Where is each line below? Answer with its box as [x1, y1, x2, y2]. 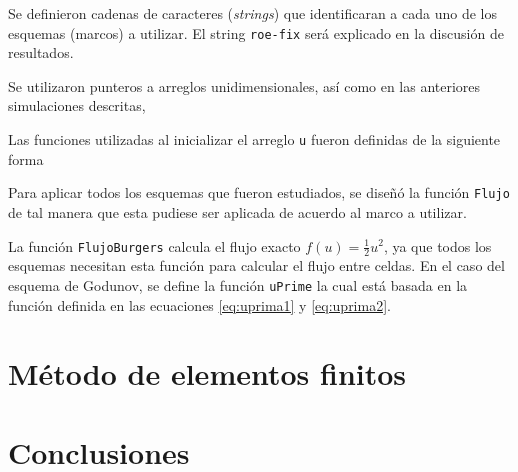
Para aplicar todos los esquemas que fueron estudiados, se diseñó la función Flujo [8, 182, 510, 203]
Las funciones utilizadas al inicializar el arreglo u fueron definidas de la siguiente [8, 129, 501, 150]
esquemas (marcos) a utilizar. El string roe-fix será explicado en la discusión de [8, 22, 504, 43]
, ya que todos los [383, 235, 492, 256]
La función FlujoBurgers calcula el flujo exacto [8, 235, 301, 256]
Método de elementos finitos [8, 353, 407, 394]
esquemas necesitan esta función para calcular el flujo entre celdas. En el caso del [8, 255, 505, 276]
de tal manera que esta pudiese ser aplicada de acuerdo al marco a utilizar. [8, 201, 467, 222]
